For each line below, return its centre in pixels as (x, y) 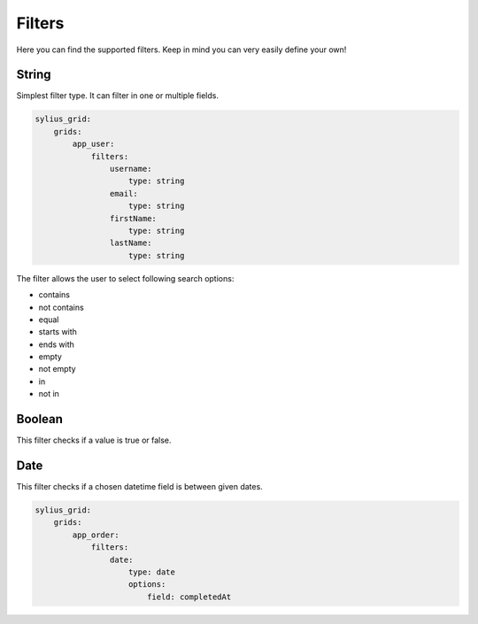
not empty (57, 369)
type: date (152, 572)
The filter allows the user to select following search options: (125, 278)
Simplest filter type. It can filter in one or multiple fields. (118, 96)
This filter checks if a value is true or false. (94, 440)
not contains (61, 307)
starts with (58, 332)
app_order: (96, 535)
